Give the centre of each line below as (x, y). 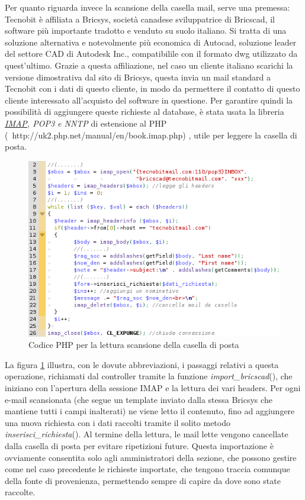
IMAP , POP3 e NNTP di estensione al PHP (86, 123)
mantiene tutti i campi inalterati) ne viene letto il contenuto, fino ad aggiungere (150, 411)
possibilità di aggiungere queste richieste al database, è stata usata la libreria (145, 112)
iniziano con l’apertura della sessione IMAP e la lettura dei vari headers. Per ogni (153, 387)
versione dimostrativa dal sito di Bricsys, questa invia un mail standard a (138, 77)
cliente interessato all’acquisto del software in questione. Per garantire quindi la (149, 100)
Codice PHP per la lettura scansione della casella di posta (134, 345)
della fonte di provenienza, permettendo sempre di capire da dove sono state (143, 480)
